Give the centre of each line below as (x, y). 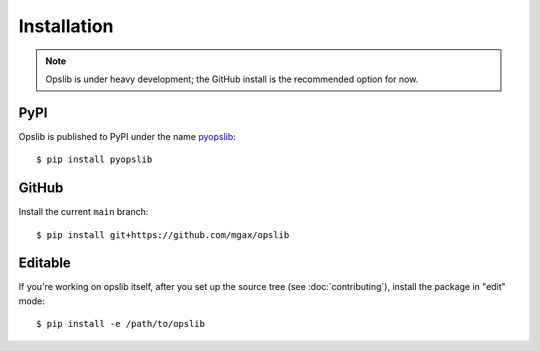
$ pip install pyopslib (94, 159)
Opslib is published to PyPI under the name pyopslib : (127, 136)
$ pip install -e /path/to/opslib (120, 324)
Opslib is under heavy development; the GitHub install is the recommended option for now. (232, 79)
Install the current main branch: (83, 212)
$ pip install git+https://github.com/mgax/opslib (163, 234)
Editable (45, 263)
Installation (66, 26)
